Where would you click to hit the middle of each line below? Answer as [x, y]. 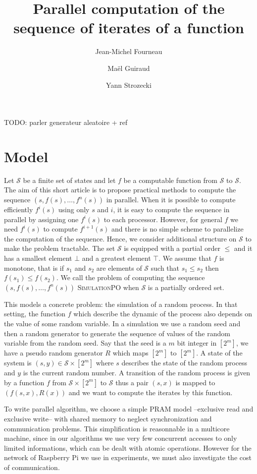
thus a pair [132, 382]
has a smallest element [38, 258]
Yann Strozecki [129, 85]
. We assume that [185, 258]
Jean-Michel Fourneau [129, 51]
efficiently [19, 209]
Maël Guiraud [129, 68]
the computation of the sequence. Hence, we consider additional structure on [120, 238]
